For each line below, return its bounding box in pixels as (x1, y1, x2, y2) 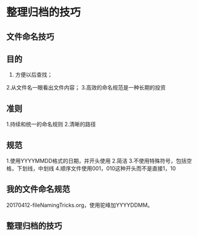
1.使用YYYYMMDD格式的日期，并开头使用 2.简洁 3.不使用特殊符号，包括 (6, 157, 187, 165)
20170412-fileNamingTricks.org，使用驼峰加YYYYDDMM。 (6, 201, 153, 209)
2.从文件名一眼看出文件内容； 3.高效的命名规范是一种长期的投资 (6, 84, 166, 91)
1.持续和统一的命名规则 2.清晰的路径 (6, 120, 96, 128)
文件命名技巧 (6, 31, 54, 42)
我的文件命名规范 (6, 184, 70, 194)
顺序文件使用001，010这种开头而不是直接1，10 (60, 165, 176, 172)
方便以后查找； (15, 71, 53, 79)
